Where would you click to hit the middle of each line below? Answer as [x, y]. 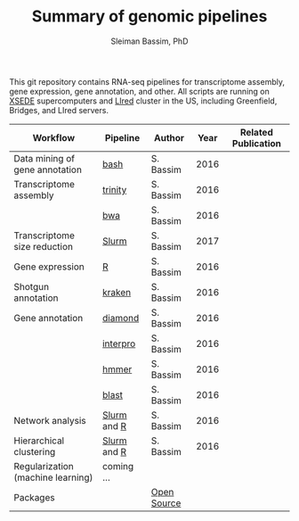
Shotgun [32, 286]
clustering [35, 451]
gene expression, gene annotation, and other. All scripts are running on [139, 91]
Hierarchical [39, 441]
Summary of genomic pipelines [149, 17]
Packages [34, 497]
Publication [257, 143]
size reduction [44, 246]
